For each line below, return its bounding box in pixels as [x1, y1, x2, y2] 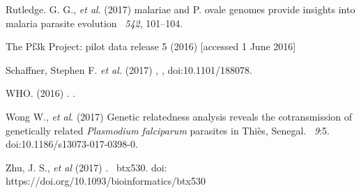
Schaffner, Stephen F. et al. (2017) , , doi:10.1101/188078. [6, 62, 252, 77]
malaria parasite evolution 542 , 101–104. [6, 15, 183, 30]
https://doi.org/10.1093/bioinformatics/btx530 [6, 173, 206, 188]
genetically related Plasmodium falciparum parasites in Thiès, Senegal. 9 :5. [6, 123, 330, 137]
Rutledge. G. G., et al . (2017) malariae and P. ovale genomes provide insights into [6, 2, 355, 16]
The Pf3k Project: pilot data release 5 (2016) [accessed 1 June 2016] [6, 39, 296, 54]
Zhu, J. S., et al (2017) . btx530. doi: [6, 160, 167, 174]
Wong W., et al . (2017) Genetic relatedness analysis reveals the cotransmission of [6, 109, 353, 123]
